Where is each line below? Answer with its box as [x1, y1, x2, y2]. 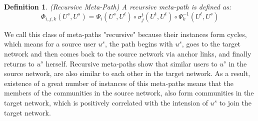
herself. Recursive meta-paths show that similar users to [45, 58, 217, 68]
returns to [4, 58, 34, 68]
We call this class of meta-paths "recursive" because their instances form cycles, [4, 28, 247, 39]
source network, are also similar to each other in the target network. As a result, [4, 68, 250, 78]
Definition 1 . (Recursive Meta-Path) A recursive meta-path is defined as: [4, 1, 231, 11]
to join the [219, 97, 251, 107]
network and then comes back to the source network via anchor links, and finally [4, 48, 251, 58]
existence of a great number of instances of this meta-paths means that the [4, 77, 233, 88]
